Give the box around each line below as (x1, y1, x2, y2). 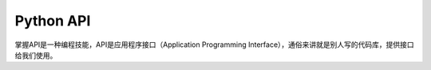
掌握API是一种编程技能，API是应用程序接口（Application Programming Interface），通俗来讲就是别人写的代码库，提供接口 (14, 40, 414, 49)
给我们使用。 (14, 50, 57, 60)
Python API (14, 12, 91, 29)
